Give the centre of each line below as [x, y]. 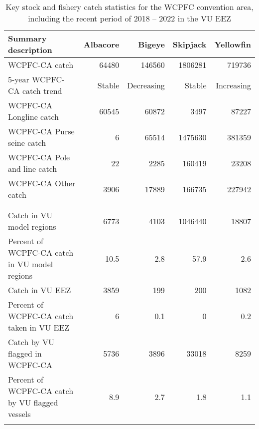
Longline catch [34, 117]
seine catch [27, 143]
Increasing [233, 85]
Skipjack [190, 44]
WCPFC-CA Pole [39, 157]
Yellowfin [233, 44]
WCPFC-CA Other [42, 183]
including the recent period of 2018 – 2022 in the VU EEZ [129, 18]
